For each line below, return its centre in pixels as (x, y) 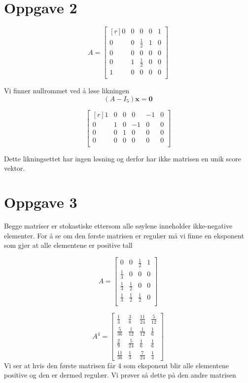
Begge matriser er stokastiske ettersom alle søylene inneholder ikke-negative (118, 226)
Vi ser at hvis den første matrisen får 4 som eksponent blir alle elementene (116, 365)
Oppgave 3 (41, 202)
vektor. (15, 168)
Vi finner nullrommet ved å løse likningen (67, 90)
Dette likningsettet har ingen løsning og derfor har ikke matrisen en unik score (123, 158)
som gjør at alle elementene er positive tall (68, 245)
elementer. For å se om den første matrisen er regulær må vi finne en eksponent (124, 235)
